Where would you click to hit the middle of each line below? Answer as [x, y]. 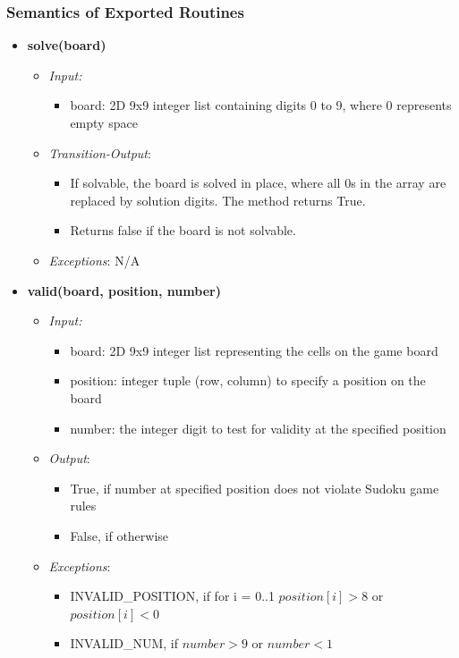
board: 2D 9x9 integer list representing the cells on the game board [254, 350]
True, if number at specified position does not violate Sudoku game [255, 488]
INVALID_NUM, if [124, 643]
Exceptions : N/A [94, 260]
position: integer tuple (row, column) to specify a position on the [248, 380]
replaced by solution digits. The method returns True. [218, 200]
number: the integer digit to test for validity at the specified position [258, 428]
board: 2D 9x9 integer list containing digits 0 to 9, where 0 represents [261, 105]
